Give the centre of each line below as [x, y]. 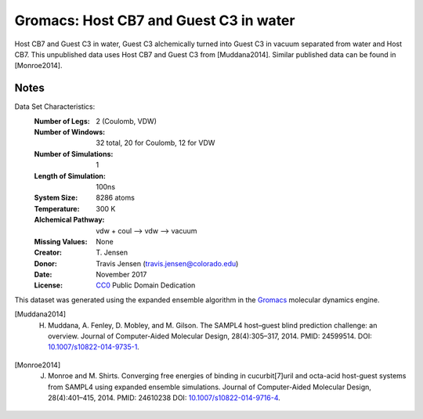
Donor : [46, 263]
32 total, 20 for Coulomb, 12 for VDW [155, 143]
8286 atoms [115, 198]
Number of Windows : [70, 132]
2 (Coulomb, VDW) [126, 121]
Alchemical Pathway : [69, 220]
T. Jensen [112, 253]
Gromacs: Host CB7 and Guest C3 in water [155, 20]
